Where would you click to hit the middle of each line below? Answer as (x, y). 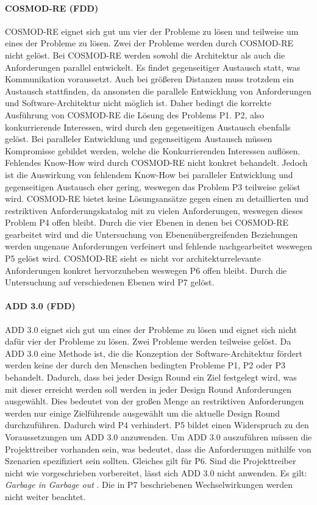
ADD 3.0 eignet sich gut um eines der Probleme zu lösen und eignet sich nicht (151, 329)
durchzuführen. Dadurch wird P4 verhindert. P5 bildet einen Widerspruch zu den (157, 425)
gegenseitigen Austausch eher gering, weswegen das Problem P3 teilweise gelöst (153, 186)
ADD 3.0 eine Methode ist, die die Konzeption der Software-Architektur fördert (154, 353)
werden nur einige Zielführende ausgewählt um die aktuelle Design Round (143, 413)
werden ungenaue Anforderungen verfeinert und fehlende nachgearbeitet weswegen (158, 246)
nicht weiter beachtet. (45, 496)
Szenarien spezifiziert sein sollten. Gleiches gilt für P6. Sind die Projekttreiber (151, 461)
